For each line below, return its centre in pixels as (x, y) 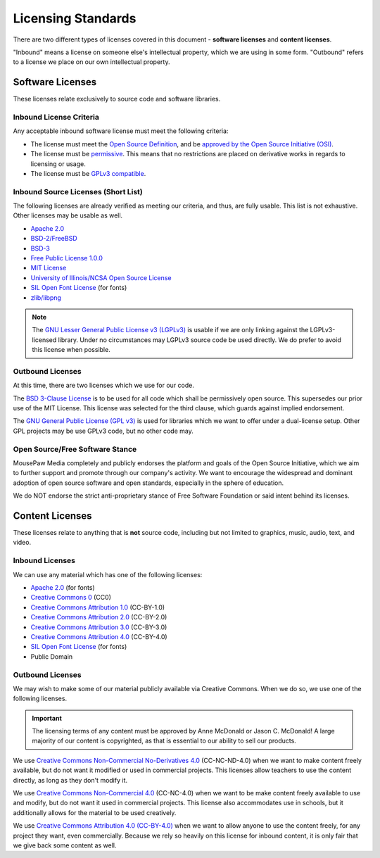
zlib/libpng (46, 297)
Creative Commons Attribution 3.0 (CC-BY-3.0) (99, 627)
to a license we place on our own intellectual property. (91, 62)
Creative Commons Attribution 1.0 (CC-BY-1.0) (98, 607)
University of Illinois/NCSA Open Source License (101, 277)
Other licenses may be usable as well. (68, 215)
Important (47, 718)
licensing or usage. (58, 164)
